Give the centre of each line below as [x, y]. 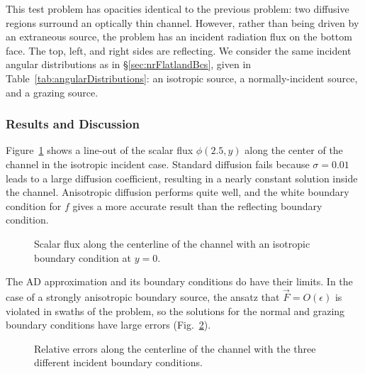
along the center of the [294, 150]
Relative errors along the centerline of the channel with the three [175, 348]
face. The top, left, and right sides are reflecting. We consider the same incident [179, 50]
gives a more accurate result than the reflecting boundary [197, 205]
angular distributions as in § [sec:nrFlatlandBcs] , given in [129, 64]
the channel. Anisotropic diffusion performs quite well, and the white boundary [178, 192]
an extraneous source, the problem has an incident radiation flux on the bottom [179, 37]
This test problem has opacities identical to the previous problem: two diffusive [178, 9]
